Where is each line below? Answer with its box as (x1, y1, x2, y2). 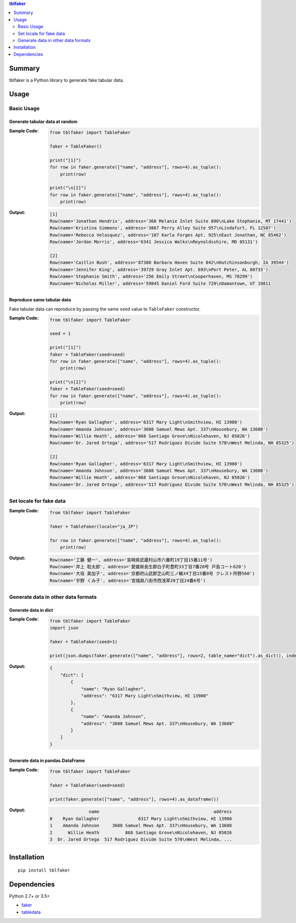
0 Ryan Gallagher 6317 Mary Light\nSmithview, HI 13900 (49, 816, 232, 821)
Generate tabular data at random (9, 119, 77, 125)
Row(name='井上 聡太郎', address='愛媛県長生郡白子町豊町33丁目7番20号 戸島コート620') (49, 564, 247, 569)
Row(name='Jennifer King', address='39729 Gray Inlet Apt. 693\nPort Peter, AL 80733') (49, 267, 268, 272)
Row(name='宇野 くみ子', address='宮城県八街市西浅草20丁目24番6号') (49, 578, 206, 583)
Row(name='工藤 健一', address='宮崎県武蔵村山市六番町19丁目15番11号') (49, 557, 213, 563)
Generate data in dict (9, 607, 53, 613)
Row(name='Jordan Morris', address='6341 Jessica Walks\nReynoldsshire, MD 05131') (49, 239, 258, 245)
